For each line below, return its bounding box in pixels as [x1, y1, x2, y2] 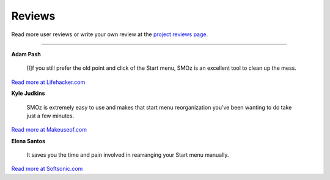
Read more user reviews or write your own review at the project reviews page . [11, 31, 208, 38]
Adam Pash [11, 50, 41, 58]
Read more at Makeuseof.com [11, 126, 87, 133]
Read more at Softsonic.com [11, 165, 83, 173]
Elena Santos [11, 137, 46, 144]
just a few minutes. [26, 112, 75, 119]
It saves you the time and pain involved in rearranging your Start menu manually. [26, 151, 229, 159]
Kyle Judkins [11, 89, 45, 97]
